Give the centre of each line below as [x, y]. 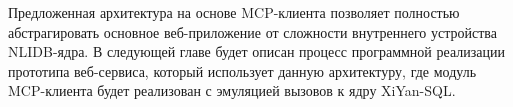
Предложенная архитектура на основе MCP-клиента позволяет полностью [234, 12]
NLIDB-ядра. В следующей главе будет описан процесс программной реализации [256, 51]
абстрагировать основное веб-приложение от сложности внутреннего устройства [252, 31]
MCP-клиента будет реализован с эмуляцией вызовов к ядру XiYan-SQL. [232, 90]
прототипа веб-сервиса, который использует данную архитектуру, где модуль [242, 70]
